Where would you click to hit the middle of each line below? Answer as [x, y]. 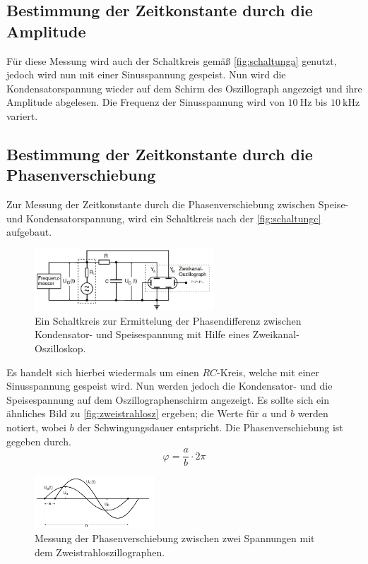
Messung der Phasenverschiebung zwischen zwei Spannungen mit [175, 538]
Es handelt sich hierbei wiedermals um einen [103, 372]
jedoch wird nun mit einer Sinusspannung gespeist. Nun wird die [146, 74]
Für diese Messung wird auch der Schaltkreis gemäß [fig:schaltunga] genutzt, [172, 60]
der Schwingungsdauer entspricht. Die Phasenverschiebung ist [210, 427]
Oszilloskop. [60, 348]
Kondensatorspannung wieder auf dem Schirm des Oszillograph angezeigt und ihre [184, 88]
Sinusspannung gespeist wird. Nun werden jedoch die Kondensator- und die [170, 386]
